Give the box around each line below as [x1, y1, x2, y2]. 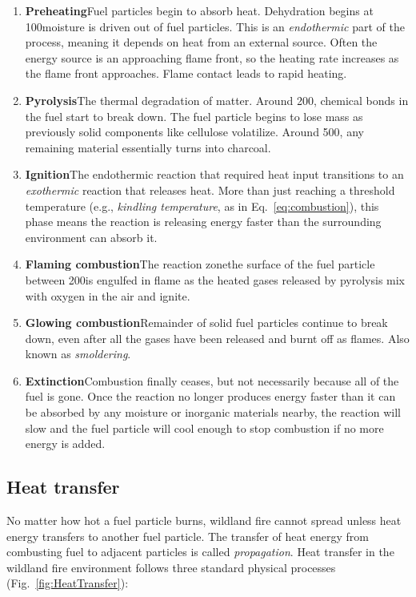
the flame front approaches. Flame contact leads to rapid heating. [25, 65, 347, 82]
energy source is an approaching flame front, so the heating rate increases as [25, 49, 399, 66]
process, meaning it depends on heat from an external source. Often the [25, 34, 378, 50]
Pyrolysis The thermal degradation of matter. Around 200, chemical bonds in [25, 91, 409, 108]
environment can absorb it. [25, 228, 158, 245]
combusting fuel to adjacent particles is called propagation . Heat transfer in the [6, 543, 394, 560]
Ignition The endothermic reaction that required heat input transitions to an [25, 166, 404, 183]
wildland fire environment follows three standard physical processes [6, 559, 336, 575]
